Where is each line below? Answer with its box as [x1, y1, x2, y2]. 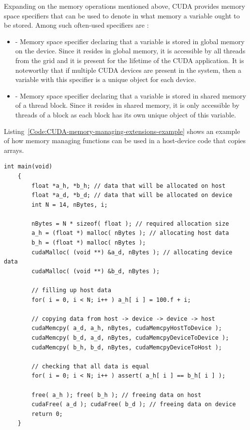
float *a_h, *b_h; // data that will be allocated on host [31, 182, 226, 189]
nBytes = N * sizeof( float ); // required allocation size [31, 220, 229, 227]
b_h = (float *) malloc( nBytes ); [31, 239, 146, 247]
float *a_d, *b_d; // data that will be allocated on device [31, 192, 233, 199]
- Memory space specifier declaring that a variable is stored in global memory [15, 36, 245, 46]
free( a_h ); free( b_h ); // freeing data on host [31, 391, 202, 398]
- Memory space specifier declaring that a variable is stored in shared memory [15, 90, 246, 100]
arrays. [4, 145, 24, 155]
